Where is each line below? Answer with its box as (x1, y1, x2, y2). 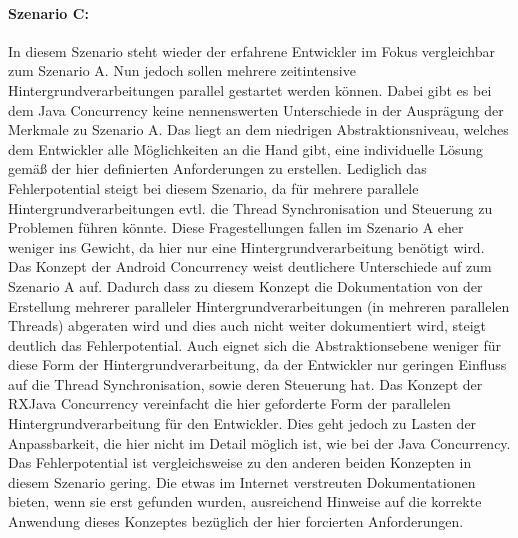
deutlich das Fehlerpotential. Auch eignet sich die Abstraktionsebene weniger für (8, 334, 502, 355)
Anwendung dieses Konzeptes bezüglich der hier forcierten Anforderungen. (8, 511, 464, 532)
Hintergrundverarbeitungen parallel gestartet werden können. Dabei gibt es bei (8, 79, 492, 100)
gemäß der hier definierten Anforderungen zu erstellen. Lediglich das (8, 158, 427, 179)
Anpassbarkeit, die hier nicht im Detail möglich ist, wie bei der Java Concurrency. (8, 432, 511, 453)
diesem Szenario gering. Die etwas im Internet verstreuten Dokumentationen (8, 471, 476, 492)
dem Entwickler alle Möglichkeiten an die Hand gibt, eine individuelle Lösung (8, 138, 483, 159)
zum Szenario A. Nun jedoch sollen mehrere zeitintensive (8, 60, 356, 81)
